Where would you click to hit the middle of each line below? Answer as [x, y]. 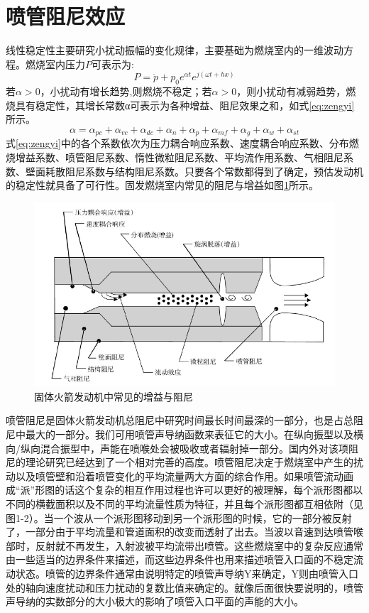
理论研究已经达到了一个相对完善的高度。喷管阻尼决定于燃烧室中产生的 [189, 462]
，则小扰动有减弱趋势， [291, 91]
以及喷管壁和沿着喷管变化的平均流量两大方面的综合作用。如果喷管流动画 [184, 476]
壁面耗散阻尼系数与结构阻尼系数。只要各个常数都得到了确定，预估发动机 [194, 171]
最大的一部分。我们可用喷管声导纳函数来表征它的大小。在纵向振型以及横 [194, 434]
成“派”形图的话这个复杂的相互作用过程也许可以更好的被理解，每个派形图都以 [184, 490]
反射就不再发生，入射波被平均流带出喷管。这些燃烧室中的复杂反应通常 [199, 545]
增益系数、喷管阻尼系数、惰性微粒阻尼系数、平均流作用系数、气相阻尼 [179, 157]
